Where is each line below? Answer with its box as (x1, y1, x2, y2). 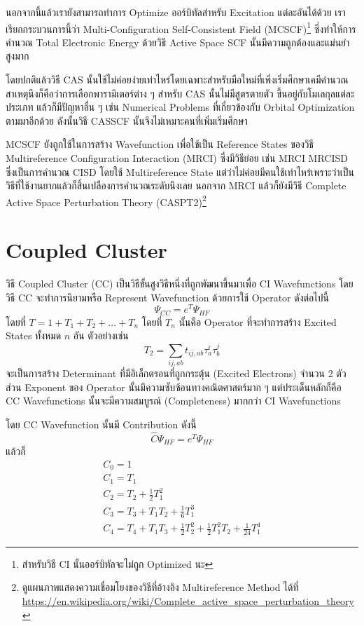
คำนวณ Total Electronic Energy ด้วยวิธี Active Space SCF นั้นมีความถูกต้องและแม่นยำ (6, 34, 350, 49)
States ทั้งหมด (6, 328, 62, 343)
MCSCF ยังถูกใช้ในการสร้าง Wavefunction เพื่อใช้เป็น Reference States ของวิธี (6, 137, 314, 151)
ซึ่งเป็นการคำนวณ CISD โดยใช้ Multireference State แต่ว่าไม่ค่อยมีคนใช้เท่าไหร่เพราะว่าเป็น (6, 164, 354, 179)
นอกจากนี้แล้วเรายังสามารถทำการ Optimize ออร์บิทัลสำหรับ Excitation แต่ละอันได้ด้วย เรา (6, 5, 346, 19)
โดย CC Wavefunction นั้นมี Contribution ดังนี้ (6, 416, 197, 431)
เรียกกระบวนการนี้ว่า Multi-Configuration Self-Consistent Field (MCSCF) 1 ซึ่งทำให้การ (6, 19, 356, 36)
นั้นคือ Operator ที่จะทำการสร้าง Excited (178, 314, 337, 329)
